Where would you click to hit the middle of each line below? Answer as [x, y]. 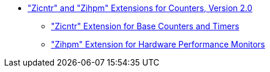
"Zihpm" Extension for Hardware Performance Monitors [158, 44]
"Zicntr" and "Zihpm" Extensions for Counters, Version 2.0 [140, 8]
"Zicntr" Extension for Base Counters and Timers [145, 26]
